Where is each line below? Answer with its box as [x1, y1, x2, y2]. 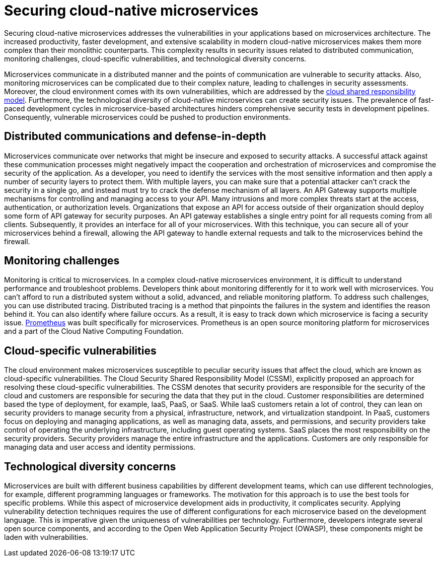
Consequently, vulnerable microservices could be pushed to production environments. [4, 112, 291, 121]
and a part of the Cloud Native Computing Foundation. [4, 327, 184, 336]
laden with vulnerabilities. [4, 533, 89, 542]
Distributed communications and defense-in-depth [4, 130, 266, 143]
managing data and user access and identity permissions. [4, 443, 196, 452]
